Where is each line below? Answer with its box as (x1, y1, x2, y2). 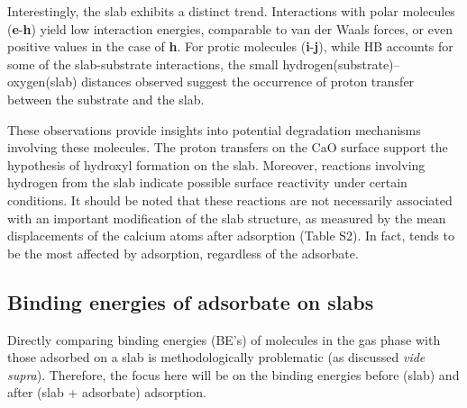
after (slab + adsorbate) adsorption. (7, 383, 206, 402)
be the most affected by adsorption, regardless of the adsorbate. (7, 243, 359, 262)
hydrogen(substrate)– (282, 54, 400, 73)
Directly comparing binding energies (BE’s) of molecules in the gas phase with (7, 330, 441, 349)
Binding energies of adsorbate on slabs (7, 287, 374, 315)
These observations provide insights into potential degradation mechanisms (7, 120, 421, 139)
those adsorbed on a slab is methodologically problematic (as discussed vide (7, 348, 426, 367)
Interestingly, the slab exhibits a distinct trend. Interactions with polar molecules (7, 2, 455, 20)
